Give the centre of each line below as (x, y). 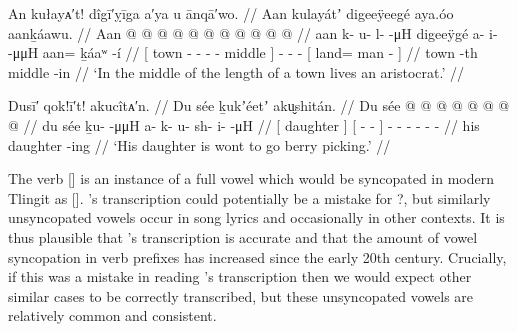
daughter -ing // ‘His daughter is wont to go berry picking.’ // (199, 144)
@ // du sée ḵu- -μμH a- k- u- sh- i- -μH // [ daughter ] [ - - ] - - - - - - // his (244, 124)
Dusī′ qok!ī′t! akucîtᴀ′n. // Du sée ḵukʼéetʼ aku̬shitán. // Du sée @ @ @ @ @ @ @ (259, 105)
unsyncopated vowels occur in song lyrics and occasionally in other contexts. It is (256, 217)
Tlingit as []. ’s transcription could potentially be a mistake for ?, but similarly (249, 197)
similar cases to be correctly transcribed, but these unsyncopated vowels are (241, 295)
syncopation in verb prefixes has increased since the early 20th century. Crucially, (257, 256)
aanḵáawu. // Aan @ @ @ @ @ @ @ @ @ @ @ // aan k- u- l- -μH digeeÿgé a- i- (253, 32)
